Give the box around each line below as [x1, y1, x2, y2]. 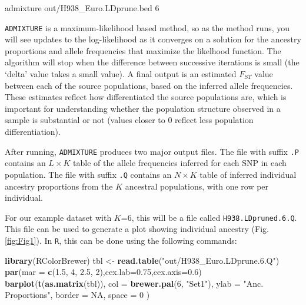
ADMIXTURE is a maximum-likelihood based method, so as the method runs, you [5, 21, 290, 34]
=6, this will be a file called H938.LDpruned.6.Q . [121, 211, 297, 223]
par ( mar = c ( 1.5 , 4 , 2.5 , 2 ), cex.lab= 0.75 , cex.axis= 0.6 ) [5, 266, 202, 278]
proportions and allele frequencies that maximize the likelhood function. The [5, 44, 281, 57]
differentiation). [5, 125, 61, 137]
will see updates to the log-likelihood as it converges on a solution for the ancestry [5, 33, 301, 45]
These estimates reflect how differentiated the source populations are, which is [5, 91, 287, 103]
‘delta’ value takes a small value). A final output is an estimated [5, 68, 237, 80]
